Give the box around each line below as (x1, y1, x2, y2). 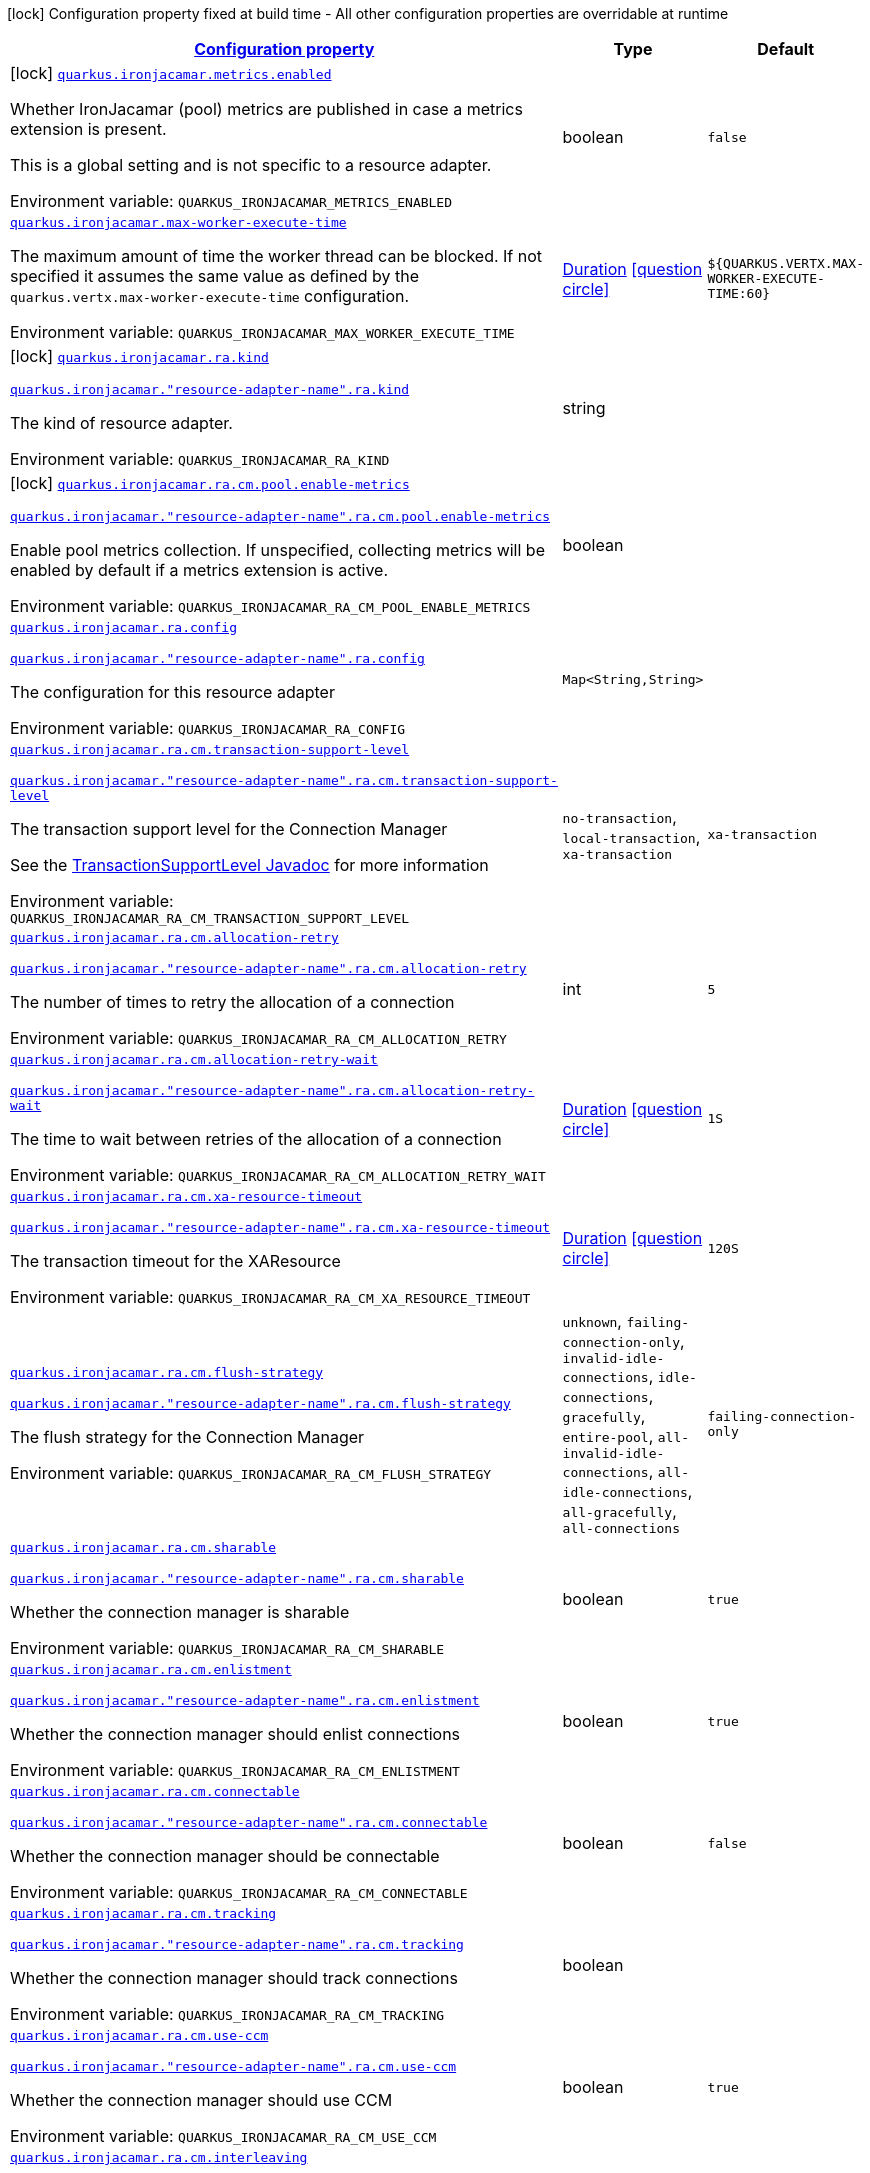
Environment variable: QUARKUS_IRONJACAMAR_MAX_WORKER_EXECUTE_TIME (10, 322, 515, 342)
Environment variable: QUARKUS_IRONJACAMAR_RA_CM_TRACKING (10, 2004, 445, 2024)
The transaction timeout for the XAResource (10, 1251, 341, 1271)
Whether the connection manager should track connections (10, 1968, 458, 1988)
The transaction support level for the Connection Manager (10, 819, 448, 839)
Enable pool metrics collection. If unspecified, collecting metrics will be (10, 540, 545, 560)
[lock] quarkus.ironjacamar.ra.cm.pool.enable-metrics (10, 473, 410, 493)
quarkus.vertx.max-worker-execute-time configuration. (10, 286, 410, 306)
